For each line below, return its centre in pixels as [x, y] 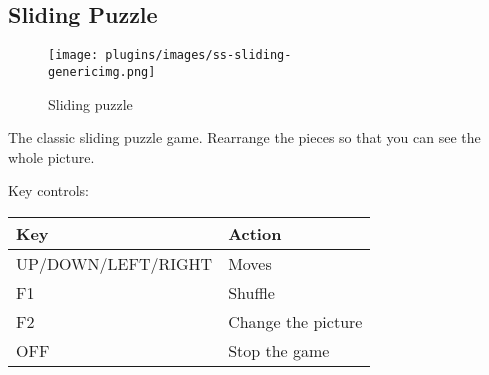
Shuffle [251, 292]
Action [255, 233]
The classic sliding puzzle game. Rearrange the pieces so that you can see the [244, 137]
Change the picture [295, 321]
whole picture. [51, 156]
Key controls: [49, 190]
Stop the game [279, 350]
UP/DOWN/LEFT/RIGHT [114, 263]
